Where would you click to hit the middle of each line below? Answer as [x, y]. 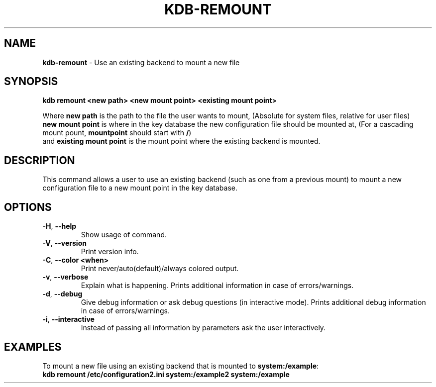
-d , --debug [62, 294]
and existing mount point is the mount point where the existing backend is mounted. [181, 141]
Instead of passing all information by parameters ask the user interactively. [203, 328]
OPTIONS [28, 207]
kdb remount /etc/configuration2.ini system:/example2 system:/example [166, 374]
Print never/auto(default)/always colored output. [160, 269]
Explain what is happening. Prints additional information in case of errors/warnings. [217, 286]
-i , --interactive [68, 319]
